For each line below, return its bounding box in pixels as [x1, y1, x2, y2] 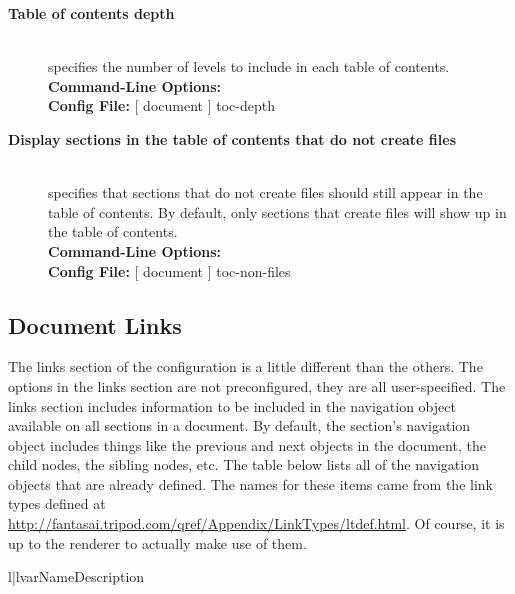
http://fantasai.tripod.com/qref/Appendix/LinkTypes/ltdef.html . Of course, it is [8, 513, 505, 534]
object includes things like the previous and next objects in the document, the [8, 434, 486, 455]
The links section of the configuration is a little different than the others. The [8, 356, 483, 377]
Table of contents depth [8, 3, 175, 23]
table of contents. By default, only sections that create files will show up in [48, 201, 507, 222]
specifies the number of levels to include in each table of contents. [48, 56, 450, 77]
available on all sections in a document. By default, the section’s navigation [8, 415, 471, 436]
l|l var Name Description [8, 566, 145, 587]
